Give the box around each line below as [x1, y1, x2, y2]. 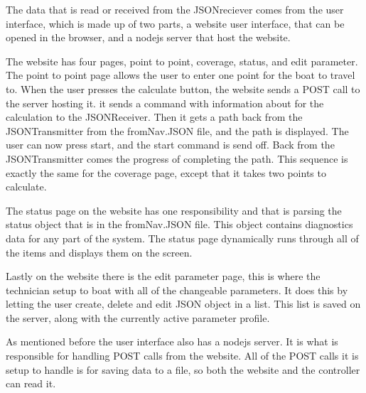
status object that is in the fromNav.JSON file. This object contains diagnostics [6, 217, 353, 232]
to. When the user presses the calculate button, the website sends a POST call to [6, 81, 360, 96]
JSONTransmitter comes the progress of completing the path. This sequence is [6, 151, 348, 166]
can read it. [6, 376, 56, 391]
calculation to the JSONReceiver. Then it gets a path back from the [6, 109, 303, 124]
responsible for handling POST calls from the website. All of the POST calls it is [6, 348, 359, 363]
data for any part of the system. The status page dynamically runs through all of [6, 230, 359, 245]
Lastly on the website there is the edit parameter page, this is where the [6, 269, 321, 284]
